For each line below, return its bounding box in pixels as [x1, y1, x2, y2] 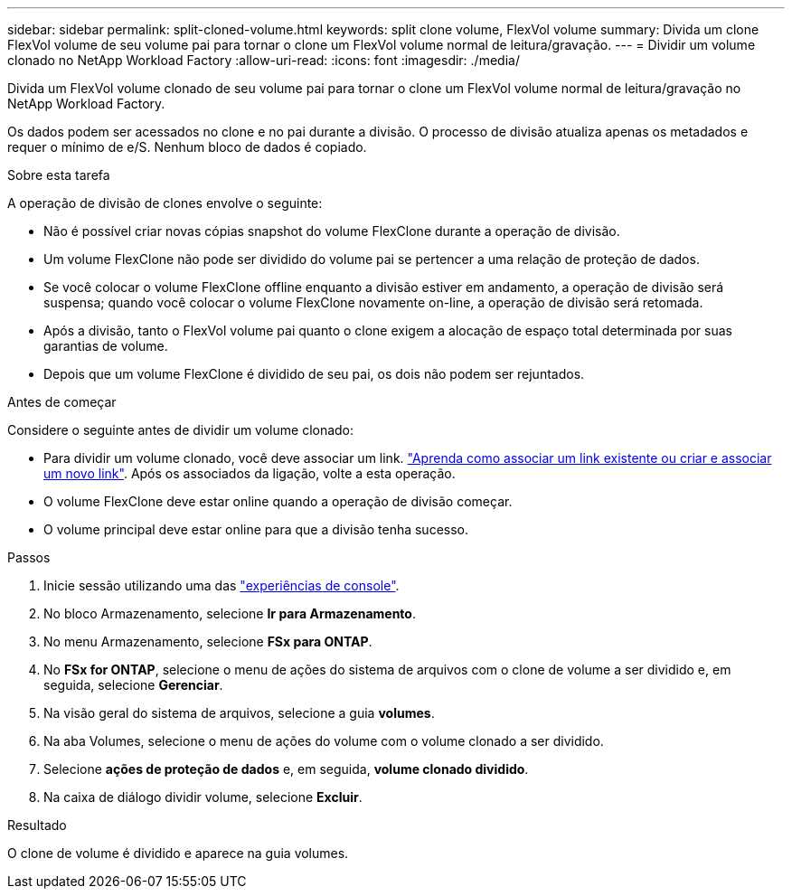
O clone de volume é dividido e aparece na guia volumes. [7, 845, 349, 861]
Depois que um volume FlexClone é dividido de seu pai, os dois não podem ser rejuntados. [43, 366, 585, 382]
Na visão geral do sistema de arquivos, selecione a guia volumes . [43, 705, 435, 721]
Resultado [7, 817, 67, 833]
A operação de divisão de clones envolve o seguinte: [7, 195, 323, 211]
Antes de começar [7, 394, 117, 410]
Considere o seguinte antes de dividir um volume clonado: [7, 422, 354, 438]
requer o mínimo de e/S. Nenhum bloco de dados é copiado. [7, 139, 367, 155]
